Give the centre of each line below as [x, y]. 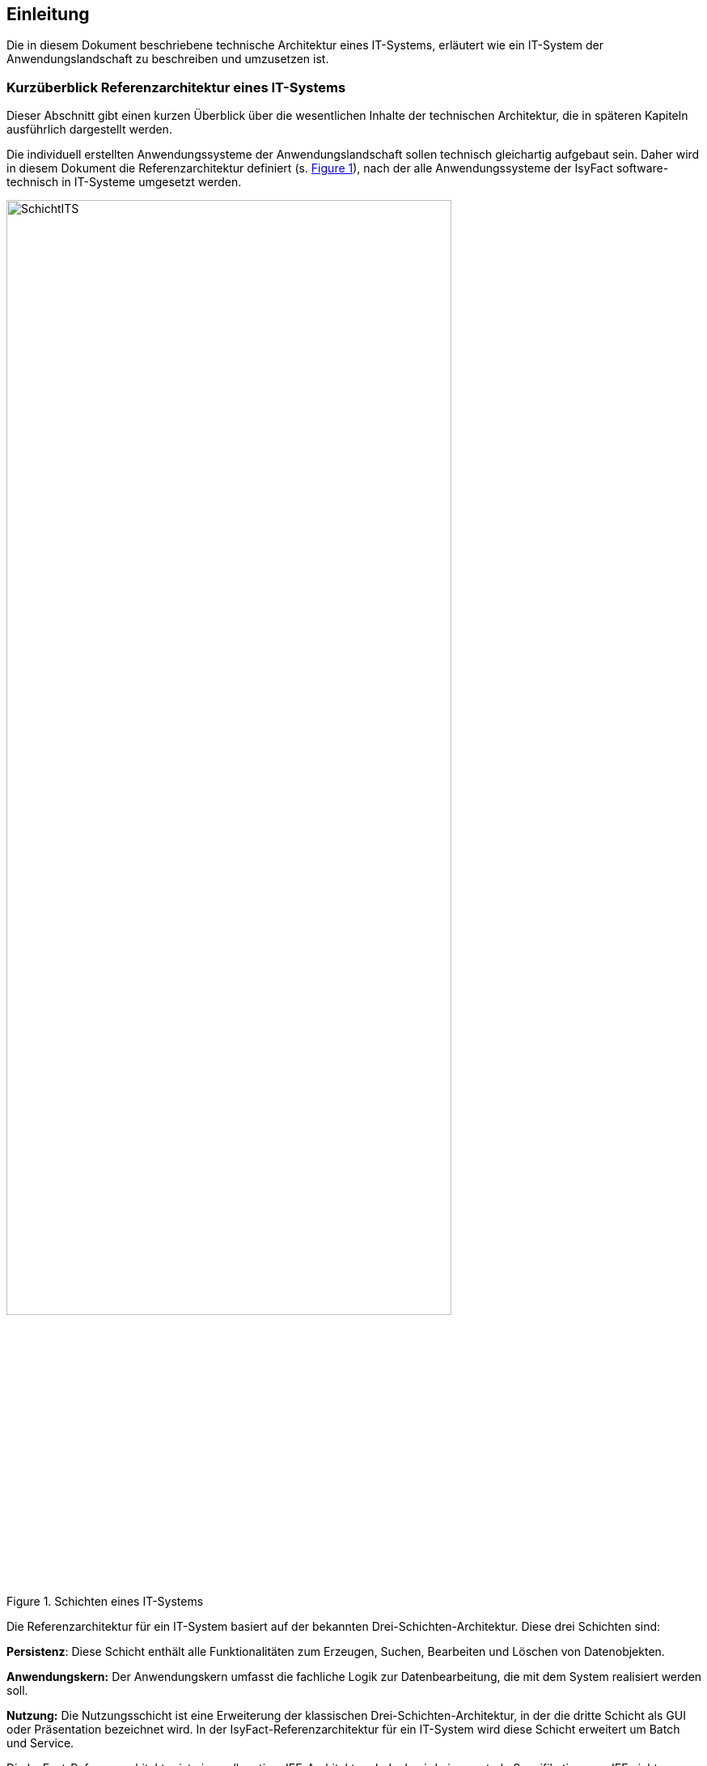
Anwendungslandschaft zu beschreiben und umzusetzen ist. [168, 59]
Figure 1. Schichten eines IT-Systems [105, 1601]
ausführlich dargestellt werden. [89, 130]
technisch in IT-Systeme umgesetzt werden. [124, 182]
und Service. [40, 1743]
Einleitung [48, 14]
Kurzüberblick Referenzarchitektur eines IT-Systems [176, 87]
